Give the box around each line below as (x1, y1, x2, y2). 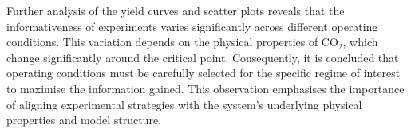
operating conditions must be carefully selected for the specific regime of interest (6, 65, 401, 81)
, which (342, 33, 378, 50)
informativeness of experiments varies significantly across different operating (6, 18, 378, 34)
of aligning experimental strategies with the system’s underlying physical (6, 96, 362, 112)
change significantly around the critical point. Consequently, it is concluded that (6, 49, 399, 65)
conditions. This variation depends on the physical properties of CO (6, 33, 338, 50)
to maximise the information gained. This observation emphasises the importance (6, 80, 405, 96)
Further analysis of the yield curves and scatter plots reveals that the (6, 2, 345, 18)
